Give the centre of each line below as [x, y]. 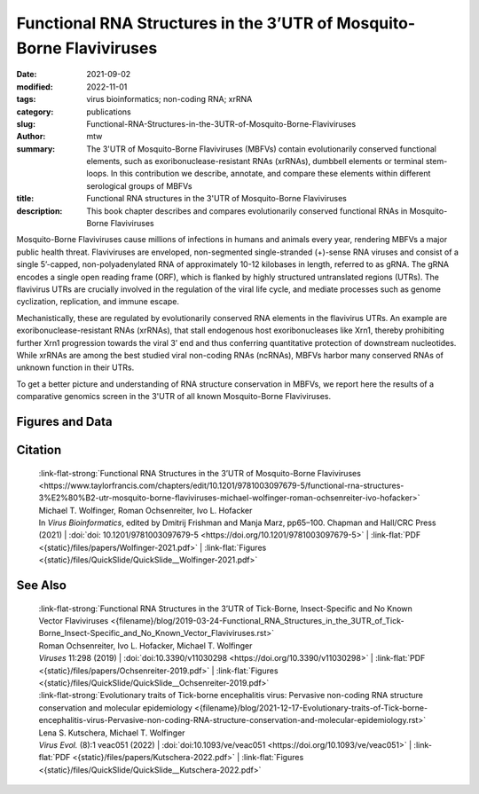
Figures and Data [64, 421]
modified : [35, 86]
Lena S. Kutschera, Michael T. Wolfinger [112, 733]
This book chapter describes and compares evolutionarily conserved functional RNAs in [247, 211]
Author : [31, 137]
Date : [27, 75]
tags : [26, 99]
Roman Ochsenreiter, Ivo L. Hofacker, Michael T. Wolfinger [145, 645]
